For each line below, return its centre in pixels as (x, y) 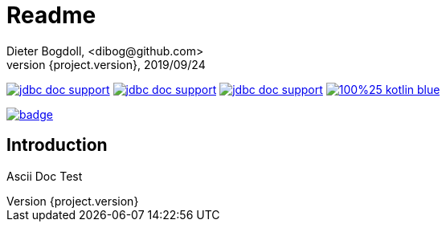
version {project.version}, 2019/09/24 (106, 64)
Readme (51, 15)
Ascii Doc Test (45, 176)
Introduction (57, 145)
